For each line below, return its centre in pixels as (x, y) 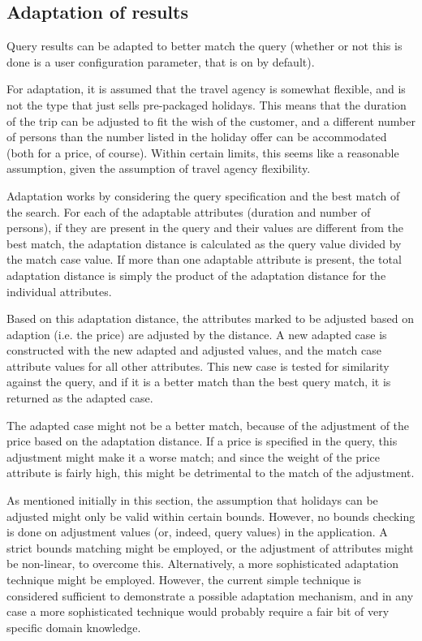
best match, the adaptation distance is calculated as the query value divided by (204, 243)
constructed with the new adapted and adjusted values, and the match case (194, 350)
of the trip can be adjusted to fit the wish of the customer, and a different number (211, 120)
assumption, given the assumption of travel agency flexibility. (159, 168)
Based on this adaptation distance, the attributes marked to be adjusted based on (211, 318)
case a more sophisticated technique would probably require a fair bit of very (198, 611)
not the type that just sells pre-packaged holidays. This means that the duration (207, 104)
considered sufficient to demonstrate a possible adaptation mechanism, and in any (210, 595)
